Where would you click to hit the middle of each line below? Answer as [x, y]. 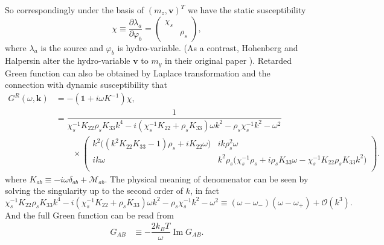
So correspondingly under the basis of [75, 10]
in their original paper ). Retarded [229, 60]
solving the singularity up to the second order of [94, 191]
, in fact [205, 191]
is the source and [72, 47]
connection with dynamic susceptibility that [86, 85]
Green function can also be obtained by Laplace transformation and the [138, 73]
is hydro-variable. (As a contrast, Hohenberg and [208, 47]
